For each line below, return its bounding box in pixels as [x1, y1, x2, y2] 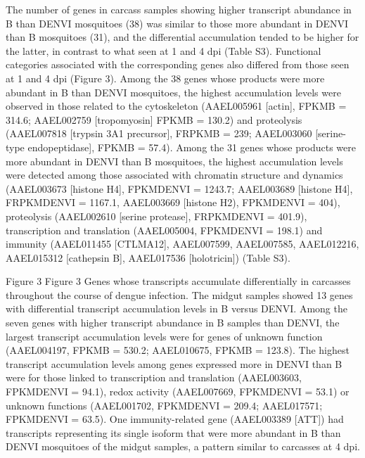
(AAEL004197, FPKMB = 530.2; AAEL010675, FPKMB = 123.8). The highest [6, 343, 350, 357]
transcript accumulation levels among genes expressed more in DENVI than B [6, 356, 342, 371]
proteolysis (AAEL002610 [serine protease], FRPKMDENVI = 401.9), [6, 208, 307, 223]
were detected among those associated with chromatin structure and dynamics [6, 167, 343, 182]
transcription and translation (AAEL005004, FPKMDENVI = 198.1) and [6, 222, 323, 237]
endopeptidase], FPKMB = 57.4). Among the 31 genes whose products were [27, 139, 356, 154]
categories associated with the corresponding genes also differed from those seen [6, 57, 350, 72]
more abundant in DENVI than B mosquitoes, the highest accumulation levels [6, 153, 343, 168]
